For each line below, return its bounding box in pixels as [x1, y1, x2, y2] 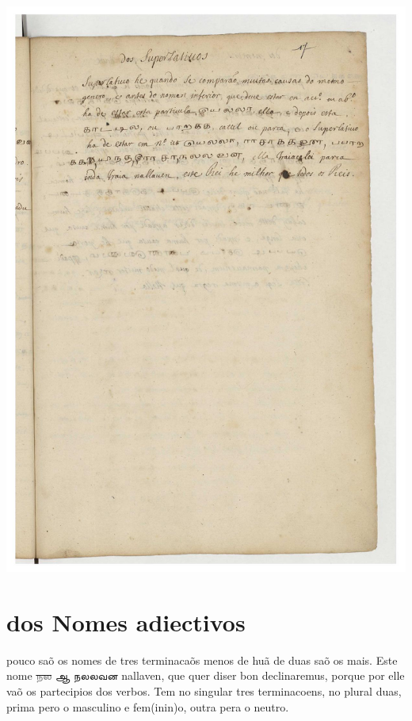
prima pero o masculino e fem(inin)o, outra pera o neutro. [6, 698, 289, 715]
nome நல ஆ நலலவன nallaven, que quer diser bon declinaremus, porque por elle [6, 667, 405, 684]
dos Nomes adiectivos [6, 605, 246, 638]
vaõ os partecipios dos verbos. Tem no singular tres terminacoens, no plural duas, [6, 683, 402, 700]
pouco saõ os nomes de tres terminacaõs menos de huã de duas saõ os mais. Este [6, 651, 398, 668]
